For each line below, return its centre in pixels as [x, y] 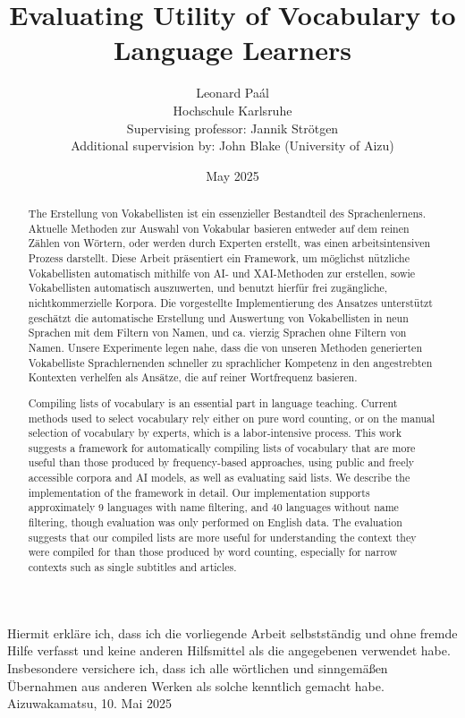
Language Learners [232, 50]
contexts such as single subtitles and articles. [132, 567]
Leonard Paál [232, 93]
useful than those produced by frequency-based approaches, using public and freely [221, 462]
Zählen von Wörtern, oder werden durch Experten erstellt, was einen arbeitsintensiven [229, 243]
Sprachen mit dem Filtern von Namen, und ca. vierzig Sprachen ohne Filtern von [217, 333]
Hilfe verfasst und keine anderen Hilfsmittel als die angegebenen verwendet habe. [229, 650]
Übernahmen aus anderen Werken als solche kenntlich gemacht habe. [196, 685]
